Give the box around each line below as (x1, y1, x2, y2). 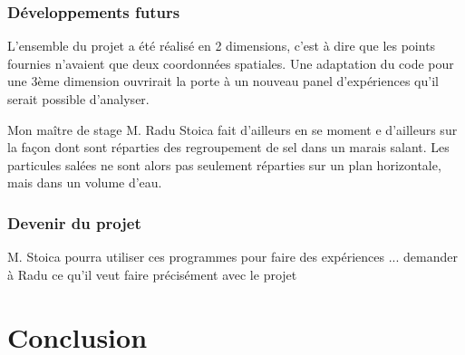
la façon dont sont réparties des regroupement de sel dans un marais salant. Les (7, 138, 450, 157)
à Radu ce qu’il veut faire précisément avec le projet (7, 264, 297, 283)
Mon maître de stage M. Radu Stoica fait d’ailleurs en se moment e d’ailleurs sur (7, 120, 458, 139)
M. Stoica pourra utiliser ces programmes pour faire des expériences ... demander (7, 247, 458, 266)
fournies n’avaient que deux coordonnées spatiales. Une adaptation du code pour (7, 53, 454, 72)
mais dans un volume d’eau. (7, 173, 162, 192)
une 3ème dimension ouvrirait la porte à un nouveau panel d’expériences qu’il (7, 72, 439, 91)
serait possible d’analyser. (7, 90, 150, 108)
